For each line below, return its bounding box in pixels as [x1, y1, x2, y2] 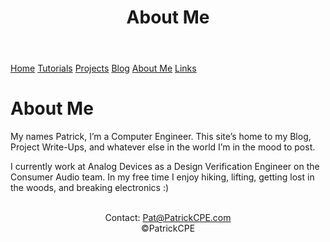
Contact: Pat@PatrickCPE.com [104, 212, 232, 224]
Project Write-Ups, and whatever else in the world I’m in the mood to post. [10, 141, 316, 153]
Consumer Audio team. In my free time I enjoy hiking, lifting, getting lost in [10, 171, 315, 183]
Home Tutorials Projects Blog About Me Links [10, 62, 197, 75]
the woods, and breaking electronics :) [10, 182, 170, 194]
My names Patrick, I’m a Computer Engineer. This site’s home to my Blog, [10, 131, 312, 143]
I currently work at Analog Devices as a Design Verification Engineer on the [10, 161, 320, 173]
